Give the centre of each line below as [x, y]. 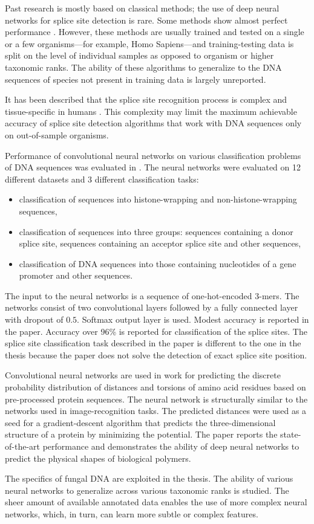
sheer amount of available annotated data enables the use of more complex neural [156, 502]
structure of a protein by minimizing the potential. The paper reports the [141, 434]
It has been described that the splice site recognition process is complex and [146, 99]
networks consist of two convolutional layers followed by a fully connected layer [152, 307]
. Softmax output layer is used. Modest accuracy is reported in [193, 319]
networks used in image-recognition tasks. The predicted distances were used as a [156, 411]
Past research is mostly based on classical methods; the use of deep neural [142, 8]
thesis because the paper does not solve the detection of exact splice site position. [156, 354]
